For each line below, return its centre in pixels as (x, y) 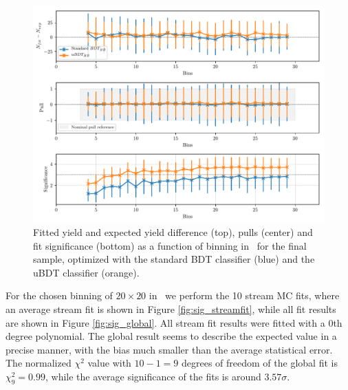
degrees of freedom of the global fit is (259, 363)
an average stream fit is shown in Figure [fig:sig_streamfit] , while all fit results (171, 309)
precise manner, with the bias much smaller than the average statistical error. (169, 349)
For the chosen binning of (59, 295)
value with (109, 363)
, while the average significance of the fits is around (153, 377)
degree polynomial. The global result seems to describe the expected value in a (171, 336)
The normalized (39, 363)
